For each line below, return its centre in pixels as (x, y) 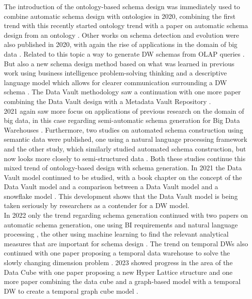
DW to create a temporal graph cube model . (71, 291)
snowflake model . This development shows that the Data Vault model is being (121, 196)
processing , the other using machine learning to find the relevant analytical (116, 234)
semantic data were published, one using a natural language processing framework (126, 139)
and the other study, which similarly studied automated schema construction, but (125, 148)
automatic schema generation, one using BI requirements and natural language (121, 224)
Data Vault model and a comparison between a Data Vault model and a (111, 187)
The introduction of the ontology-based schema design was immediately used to (122, 6)
